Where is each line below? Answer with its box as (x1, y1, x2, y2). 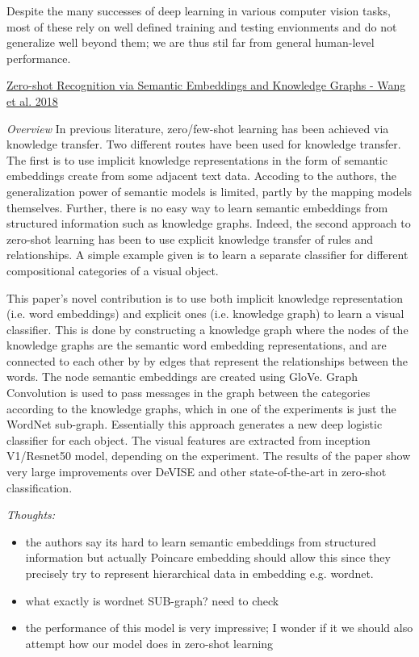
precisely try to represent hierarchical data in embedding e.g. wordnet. (25, 565, 374, 581)
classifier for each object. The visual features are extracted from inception (6, 431, 371, 448)
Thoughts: (6, 506, 56, 523)
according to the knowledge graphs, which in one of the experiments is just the (6, 400, 396, 416)
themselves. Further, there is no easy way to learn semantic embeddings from (6, 199, 388, 216)
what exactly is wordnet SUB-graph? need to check (25, 592, 279, 609)
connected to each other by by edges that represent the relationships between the (6, 352, 409, 369)
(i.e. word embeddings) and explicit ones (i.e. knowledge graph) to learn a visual (6, 305, 404, 322)
